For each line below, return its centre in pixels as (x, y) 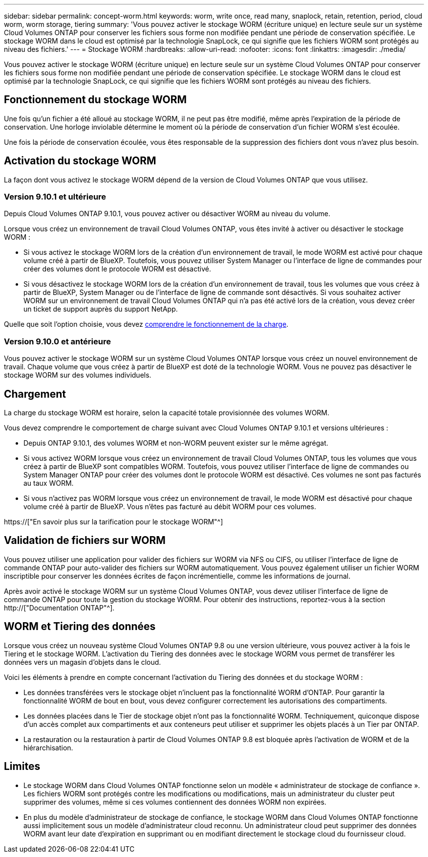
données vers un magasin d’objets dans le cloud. (83, 662)
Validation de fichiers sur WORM (85, 541)
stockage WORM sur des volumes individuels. (78, 375)
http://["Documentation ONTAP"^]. (59, 608)
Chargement (35, 394)
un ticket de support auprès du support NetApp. (101, 309)
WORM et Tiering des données (80, 627)
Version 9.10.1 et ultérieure (55, 197)
